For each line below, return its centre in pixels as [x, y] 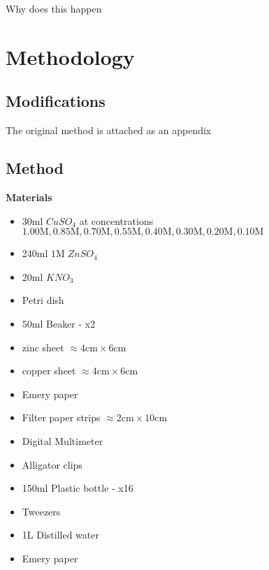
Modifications [56, 101]
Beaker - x [68, 323]
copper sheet [49, 371]
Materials [29, 197]
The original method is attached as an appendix [109, 130]
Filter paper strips [61, 417]
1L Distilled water [60, 535]
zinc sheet [43, 347]
